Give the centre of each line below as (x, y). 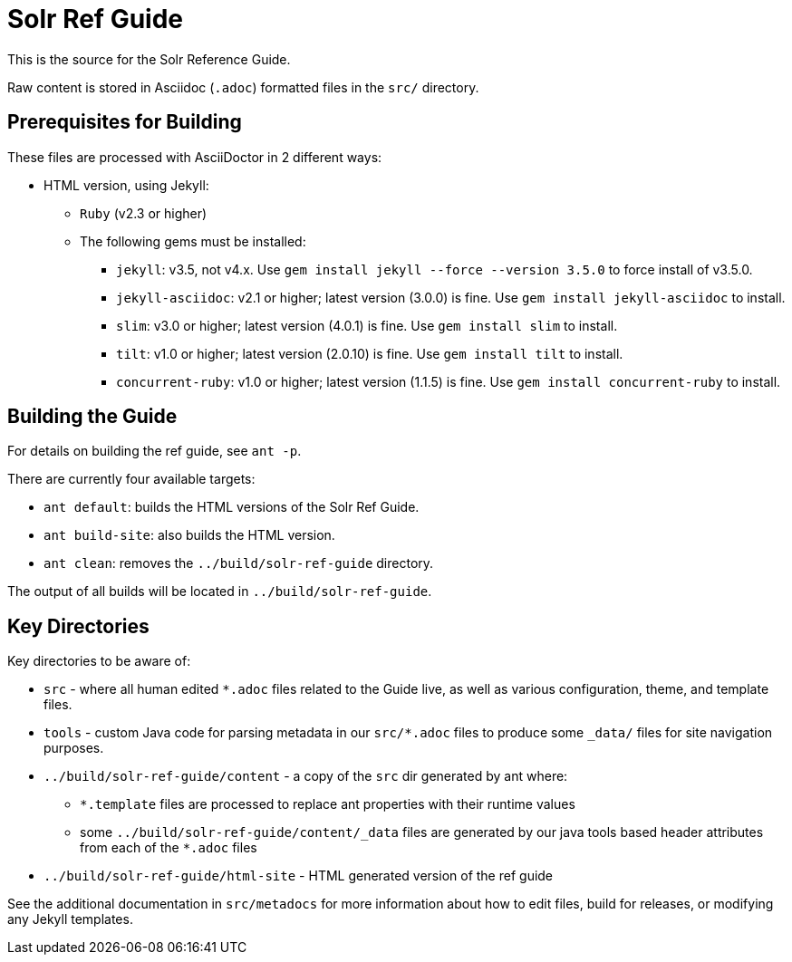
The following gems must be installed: (193, 241)
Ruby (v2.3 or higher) (144, 213)
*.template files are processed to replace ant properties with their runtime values (328, 804)
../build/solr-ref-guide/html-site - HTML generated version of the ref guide (299, 876)
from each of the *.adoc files (169, 848)
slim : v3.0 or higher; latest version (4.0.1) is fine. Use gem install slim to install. (367, 325)
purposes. (74, 748)
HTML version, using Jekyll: (126, 185)
